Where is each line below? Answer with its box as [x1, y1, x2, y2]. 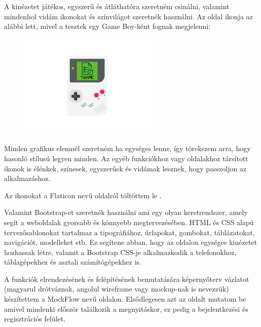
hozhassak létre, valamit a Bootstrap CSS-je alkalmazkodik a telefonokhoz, [4, 246, 237, 257]
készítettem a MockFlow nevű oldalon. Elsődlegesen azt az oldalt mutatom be [4, 294, 246, 304]
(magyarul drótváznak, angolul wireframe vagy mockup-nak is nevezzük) [4, 283, 229, 294]
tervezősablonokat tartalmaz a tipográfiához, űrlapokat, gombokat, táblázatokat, [4, 227, 255, 237]
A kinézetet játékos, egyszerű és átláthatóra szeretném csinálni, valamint [4, 1, 230, 11]
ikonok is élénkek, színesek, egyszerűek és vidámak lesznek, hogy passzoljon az [4, 163, 247, 173]
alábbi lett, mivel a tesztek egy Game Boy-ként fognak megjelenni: [4, 21, 211, 31]
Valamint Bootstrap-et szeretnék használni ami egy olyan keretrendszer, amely [4, 207, 248, 217]
